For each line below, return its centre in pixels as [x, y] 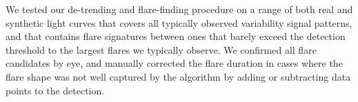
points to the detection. [55, 90]
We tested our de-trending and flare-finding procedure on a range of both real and [179, 9]
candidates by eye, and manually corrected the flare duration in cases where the [174, 63]
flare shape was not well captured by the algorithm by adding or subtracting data [178, 76]
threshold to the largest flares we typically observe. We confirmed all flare [161, 49]
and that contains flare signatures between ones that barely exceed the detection [176, 36]
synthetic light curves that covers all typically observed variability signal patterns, [179, 22]
